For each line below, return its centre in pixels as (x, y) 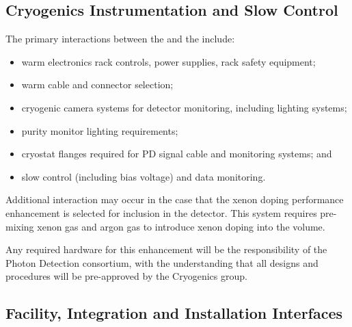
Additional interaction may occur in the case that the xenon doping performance (175, 199)
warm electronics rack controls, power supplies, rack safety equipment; (168, 61)
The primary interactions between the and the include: (120, 39)
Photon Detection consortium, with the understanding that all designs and (162, 262)
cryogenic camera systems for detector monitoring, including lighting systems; (184, 107)
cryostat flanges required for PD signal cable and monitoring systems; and (177, 154)
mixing (20, 226)
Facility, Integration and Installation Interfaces (174, 313)
